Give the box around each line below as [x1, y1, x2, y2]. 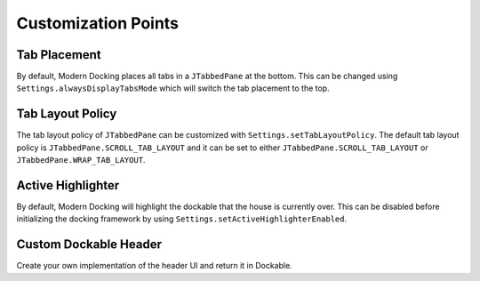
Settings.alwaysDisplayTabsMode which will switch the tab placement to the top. [16, 83, 330, 93]
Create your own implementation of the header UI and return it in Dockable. [16, 261, 292, 271]
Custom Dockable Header [16, 237, 162, 253]
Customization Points [16, 13, 180, 33]
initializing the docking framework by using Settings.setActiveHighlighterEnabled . [16, 213, 348, 224]
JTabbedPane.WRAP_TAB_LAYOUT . [16, 155, 146, 165]
